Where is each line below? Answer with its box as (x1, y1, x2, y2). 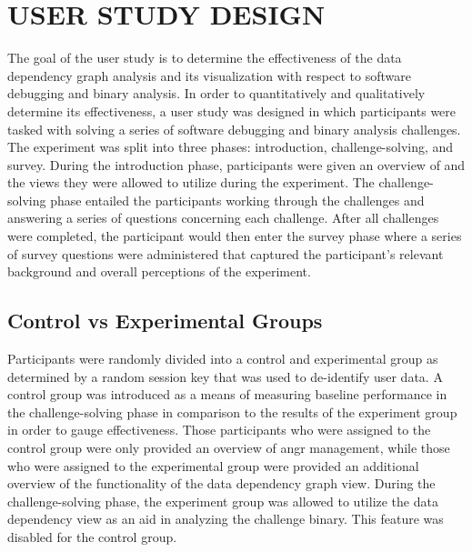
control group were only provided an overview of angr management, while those (7, 438, 450, 457)
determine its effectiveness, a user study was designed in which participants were (7, 101, 457, 120)
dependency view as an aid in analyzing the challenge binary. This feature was (7, 509, 444, 528)
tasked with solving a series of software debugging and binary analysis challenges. (7, 119, 461, 138)
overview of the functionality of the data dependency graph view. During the (7, 474, 436, 493)
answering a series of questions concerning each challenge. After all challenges (7, 208, 439, 227)
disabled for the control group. (7, 527, 177, 546)
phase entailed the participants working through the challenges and (50, 190, 425, 209)
